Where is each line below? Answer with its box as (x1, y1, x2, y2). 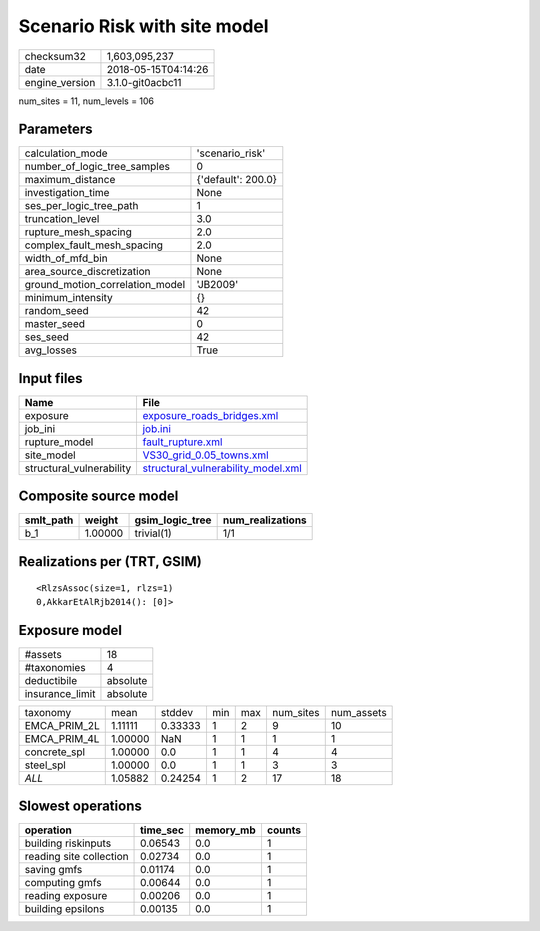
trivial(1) (134, 526, 172, 540)
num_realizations (222, 513, 307, 527)
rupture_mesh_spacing (24, 225, 132, 239)
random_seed (24, 304, 89, 318)
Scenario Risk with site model (18, 15, 269, 37)
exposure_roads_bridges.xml (142, 408, 279, 422)
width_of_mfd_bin (24, 251, 109, 265)
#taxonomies (24, 660, 86, 674)
